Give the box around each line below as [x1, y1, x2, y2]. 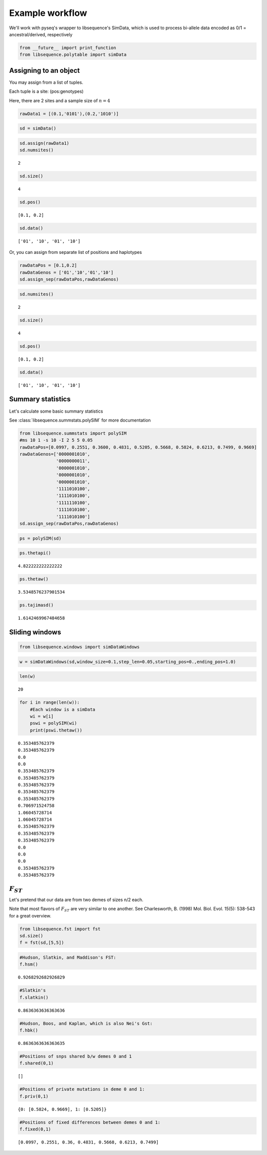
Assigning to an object [9, 66, 80, 74]
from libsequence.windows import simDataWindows [19, 644, 140, 650]
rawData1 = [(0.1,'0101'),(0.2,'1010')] [19, 111, 119, 117]
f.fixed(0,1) [19, 1126, 51, 1132]
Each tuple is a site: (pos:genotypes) [9, 88, 84, 94]
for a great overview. [9, 912, 51, 918]
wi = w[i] [30, 713, 54, 719]
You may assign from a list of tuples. [9, 79, 84, 85]
